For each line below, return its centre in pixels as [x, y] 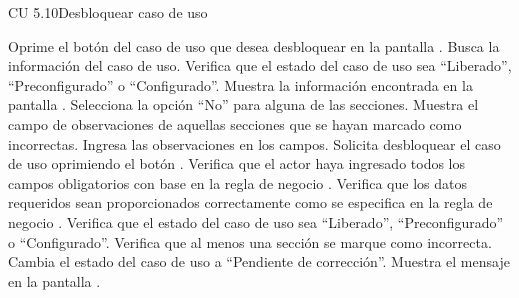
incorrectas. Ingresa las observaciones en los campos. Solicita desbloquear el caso [254, 143]
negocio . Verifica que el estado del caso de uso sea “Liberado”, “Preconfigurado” [256, 221]
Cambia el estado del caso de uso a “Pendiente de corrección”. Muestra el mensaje [259, 261]
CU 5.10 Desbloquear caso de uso [108, 12]
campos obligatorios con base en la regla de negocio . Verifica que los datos [237, 182]
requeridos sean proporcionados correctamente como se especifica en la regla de [250, 202]
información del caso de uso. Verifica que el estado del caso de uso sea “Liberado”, [260, 65]
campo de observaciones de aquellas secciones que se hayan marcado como [235, 123]
